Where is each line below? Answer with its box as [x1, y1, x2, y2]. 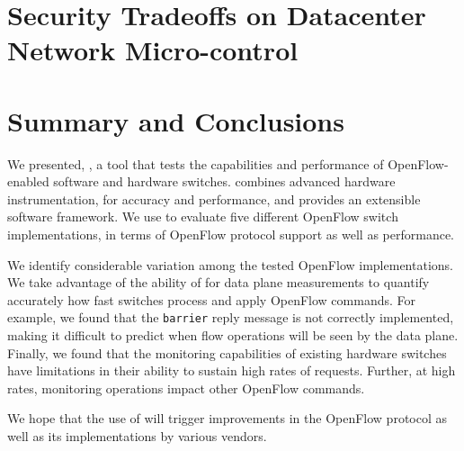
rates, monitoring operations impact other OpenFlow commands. [7, 378, 365, 397]
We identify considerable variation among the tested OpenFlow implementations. [7, 255, 453, 274]
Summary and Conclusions [7, 102, 344, 139]
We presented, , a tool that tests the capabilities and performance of [7, 154, 384, 173]
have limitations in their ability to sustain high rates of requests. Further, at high [7, 361, 456, 380]
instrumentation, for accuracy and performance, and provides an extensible [7, 189, 421, 208]
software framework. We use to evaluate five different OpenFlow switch [7, 207, 398, 226]
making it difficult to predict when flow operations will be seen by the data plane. [7, 326, 459, 345]
